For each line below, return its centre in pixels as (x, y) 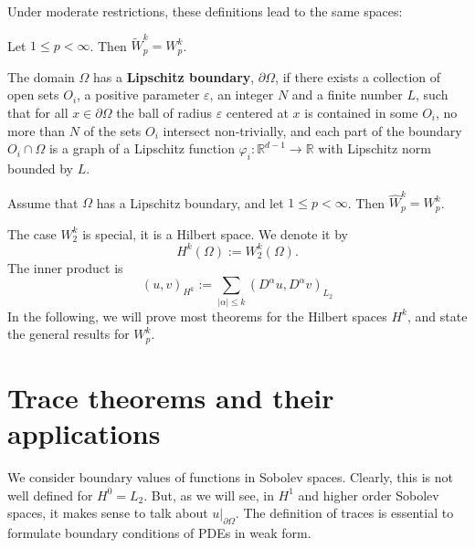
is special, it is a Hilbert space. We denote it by (215, 233)
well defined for (50, 495)
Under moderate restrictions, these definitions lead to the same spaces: (205, 11)
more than (37, 130)
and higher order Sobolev (369, 495)
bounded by (40, 168)
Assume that (43, 202)
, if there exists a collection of (358, 76)
